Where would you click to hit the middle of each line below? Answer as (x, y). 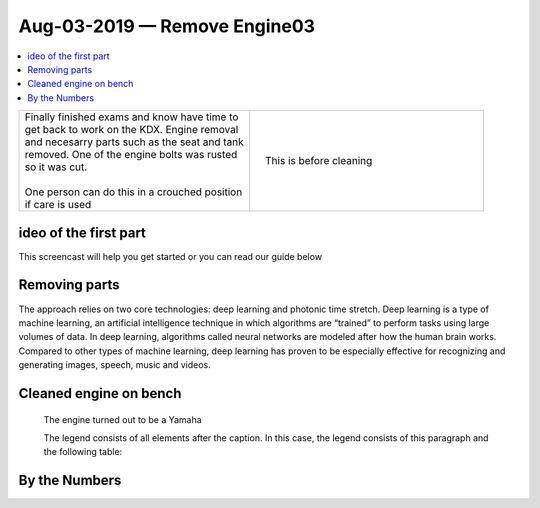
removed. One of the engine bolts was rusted (131, 155)
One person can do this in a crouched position (133, 192)
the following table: (83, 452)
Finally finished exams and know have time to (131, 117)
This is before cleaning (319, 161)
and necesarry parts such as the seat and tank (134, 142)
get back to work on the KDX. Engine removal (131, 130)
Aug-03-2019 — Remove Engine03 (166, 26)
